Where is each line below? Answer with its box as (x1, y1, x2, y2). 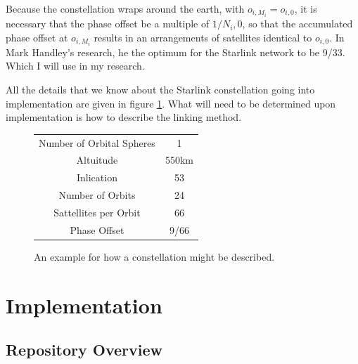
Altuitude (76, 152, 118, 167)
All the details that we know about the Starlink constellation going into (6, 82, 315, 96)
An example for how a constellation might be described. (34, 249, 275, 264)
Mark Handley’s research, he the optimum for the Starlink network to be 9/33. (6, 44, 345, 59)
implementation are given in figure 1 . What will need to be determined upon (6, 96, 336, 110)
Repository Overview (6, 339, 162, 360)
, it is (294, 1, 317, 15)
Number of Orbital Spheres (39, 135, 155, 150)
